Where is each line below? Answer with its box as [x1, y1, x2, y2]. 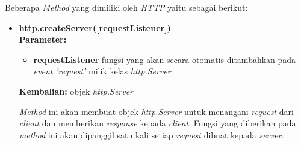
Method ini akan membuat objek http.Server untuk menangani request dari [19, 105, 294, 117]
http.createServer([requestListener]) [19, 21, 171, 34]
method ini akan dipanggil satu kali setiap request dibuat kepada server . [19, 128, 284, 141]
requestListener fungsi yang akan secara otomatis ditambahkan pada [33, 53, 296, 65]
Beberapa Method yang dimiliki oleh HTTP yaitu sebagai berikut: [5, 1, 248, 13]
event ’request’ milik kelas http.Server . [33, 65, 173, 77]
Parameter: [19, 33, 67, 46]
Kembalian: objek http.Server [19, 84, 134, 97]
